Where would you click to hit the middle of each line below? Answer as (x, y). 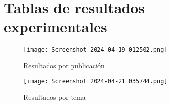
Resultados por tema (55, 97)
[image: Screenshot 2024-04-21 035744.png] (96, 81)
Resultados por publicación (64, 65)
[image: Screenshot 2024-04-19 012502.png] (96, 50)
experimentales (56, 27)
